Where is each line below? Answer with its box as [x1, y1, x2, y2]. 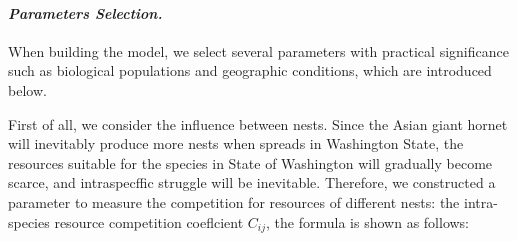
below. [8, 79, 47, 100]
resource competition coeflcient [54, 211, 244, 232]
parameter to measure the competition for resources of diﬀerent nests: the [8, 191, 460, 212]
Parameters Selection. [8, 2, 163, 23]
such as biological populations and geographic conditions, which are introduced [8, 60, 492, 81]
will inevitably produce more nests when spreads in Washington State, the [8, 133, 464, 154]
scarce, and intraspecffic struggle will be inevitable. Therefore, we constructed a [8, 172, 496, 193]
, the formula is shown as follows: [266, 211, 470, 232]
